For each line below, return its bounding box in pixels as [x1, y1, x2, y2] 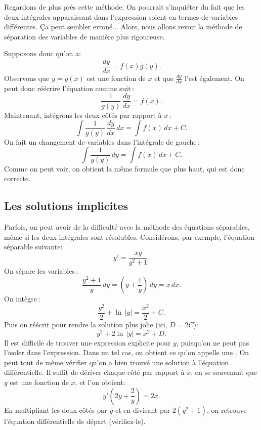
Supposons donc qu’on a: [4, 48, 81, 59]
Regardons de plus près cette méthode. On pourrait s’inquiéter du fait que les [4, 2, 245, 12]
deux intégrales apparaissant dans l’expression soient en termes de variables [4, 11, 238, 22]
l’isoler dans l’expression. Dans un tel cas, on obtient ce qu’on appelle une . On [4, 347, 249, 358]
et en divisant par [115, 404, 170, 415]
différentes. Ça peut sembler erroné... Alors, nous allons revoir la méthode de [4, 21, 242, 32]
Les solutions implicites [4, 198, 128, 213]
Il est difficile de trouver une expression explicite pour [4, 337, 171, 348]
